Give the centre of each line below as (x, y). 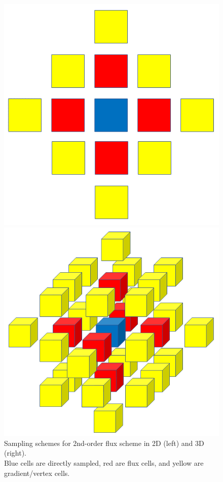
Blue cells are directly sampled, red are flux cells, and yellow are (104, 462)
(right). (15, 453)
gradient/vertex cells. (37, 473)
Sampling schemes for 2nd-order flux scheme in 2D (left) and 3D (104, 443)
